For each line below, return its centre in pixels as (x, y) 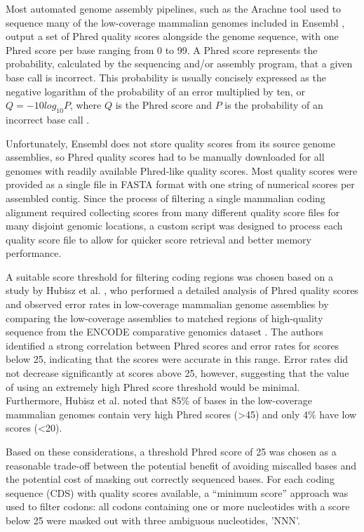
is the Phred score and (163, 105)
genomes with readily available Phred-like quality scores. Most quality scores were (182, 170)
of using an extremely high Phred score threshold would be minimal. (153, 386)
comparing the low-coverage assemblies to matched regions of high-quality (164, 318)
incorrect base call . (48, 119)
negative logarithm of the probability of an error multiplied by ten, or (155, 91)
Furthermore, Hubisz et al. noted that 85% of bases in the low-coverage (159, 400)
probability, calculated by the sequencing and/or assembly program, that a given (179, 64)
